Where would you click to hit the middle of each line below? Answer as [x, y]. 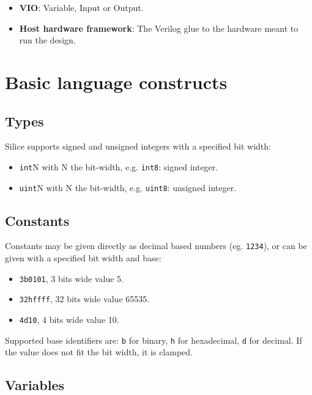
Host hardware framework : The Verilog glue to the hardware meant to [159, 28]
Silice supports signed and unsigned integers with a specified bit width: [138, 146]
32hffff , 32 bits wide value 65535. [84, 299]
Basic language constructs [116, 82]
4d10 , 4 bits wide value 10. [69, 320]
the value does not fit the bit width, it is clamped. [99, 352]
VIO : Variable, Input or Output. [81, 7]
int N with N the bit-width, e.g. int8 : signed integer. [119, 166]
